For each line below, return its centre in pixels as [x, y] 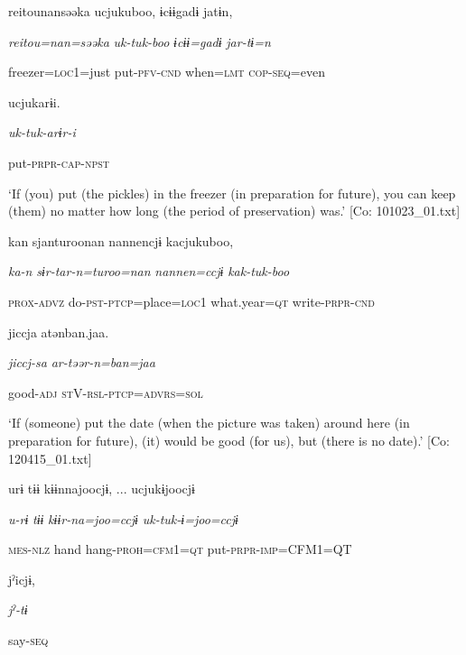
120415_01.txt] [50, 458]
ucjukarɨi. [34, 101]
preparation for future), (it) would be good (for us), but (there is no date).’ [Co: [229, 440]
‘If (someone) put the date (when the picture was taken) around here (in [209, 423]
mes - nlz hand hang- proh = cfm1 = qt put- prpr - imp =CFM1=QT [180, 549]
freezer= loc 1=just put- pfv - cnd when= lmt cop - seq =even [167, 72]
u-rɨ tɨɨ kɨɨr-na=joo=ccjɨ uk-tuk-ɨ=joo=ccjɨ [123, 518]
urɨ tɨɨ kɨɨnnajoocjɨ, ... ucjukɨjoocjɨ [102, 489]
